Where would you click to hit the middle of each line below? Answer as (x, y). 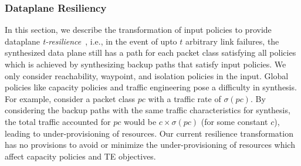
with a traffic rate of (185, 98)
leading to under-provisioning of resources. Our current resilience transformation (149, 133)
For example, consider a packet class (70, 98)
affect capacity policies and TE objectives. (80, 156)
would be (140, 121)
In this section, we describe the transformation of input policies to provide (138, 30)
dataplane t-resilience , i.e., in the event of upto (91, 41)
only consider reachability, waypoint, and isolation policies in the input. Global (147, 75)
